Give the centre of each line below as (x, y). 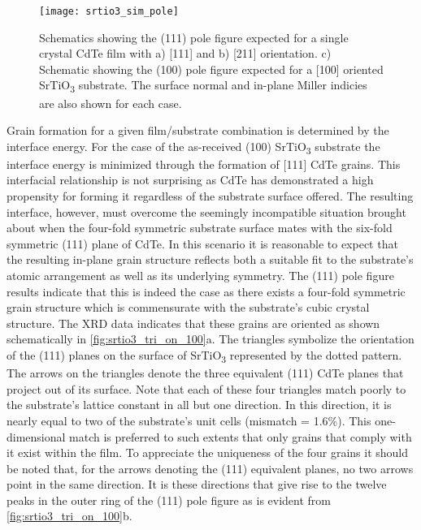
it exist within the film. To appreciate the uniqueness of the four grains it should (208, 452)
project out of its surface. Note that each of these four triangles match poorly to (206, 388)
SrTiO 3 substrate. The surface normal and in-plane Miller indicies (203, 86)
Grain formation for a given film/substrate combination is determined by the (198, 130)
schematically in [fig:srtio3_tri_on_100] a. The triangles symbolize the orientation (210, 339)
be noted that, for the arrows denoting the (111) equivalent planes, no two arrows (210, 468)
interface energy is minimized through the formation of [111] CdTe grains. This (204, 164)
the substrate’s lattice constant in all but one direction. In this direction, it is (199, 405)
